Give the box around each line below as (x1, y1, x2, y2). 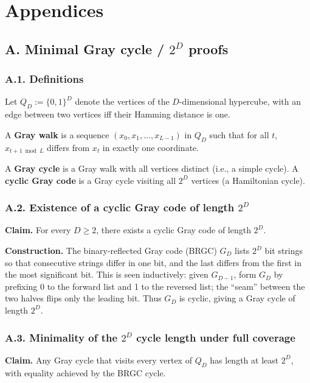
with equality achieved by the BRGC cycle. (5, 366, 166, 379)
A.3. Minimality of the (5, 329, 118, 345)
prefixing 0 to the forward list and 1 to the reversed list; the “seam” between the (5, 279, 305, 292)
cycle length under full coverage (136, 329, 295, 345)
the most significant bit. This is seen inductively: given (5, 268, 208, 281)
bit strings (264, 244, 303, 257)
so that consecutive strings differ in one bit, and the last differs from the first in (5, 256, 301, 269)
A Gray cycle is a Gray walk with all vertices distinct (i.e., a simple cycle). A (5, 162, 298, 175)
